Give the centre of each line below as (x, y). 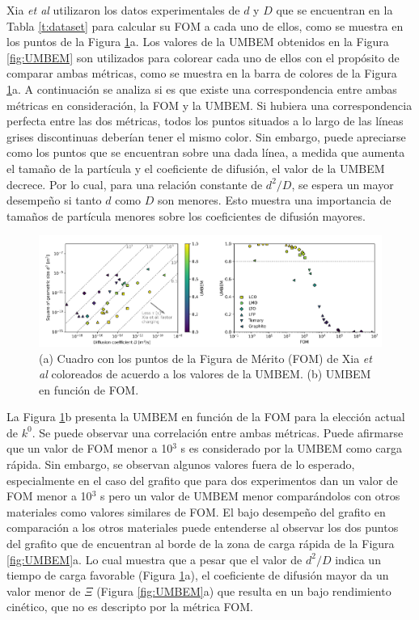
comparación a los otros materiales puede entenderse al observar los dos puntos (203, 527)
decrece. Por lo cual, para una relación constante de (135, 184)
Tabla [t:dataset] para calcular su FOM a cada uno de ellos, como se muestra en (205, 25)
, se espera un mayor (343, 184)
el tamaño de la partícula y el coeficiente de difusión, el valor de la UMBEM (196, 168)
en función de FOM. (89, 389)
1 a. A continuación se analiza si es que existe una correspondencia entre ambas (202, 89)
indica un (358, 559)
